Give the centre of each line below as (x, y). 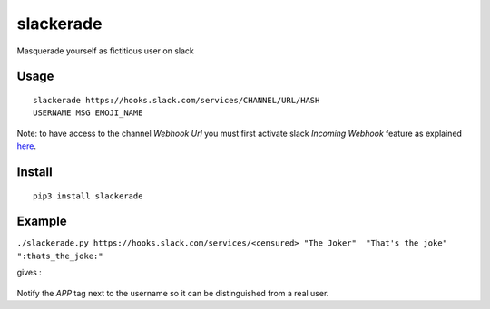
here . (26, 146)
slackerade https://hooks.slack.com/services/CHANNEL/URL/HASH (176, 100)
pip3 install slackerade (88, 196)
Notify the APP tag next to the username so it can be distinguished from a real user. (173, 293)
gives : (29, 273)
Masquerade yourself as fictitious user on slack (105, 51)
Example (42, 222)
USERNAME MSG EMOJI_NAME (88, 113)
